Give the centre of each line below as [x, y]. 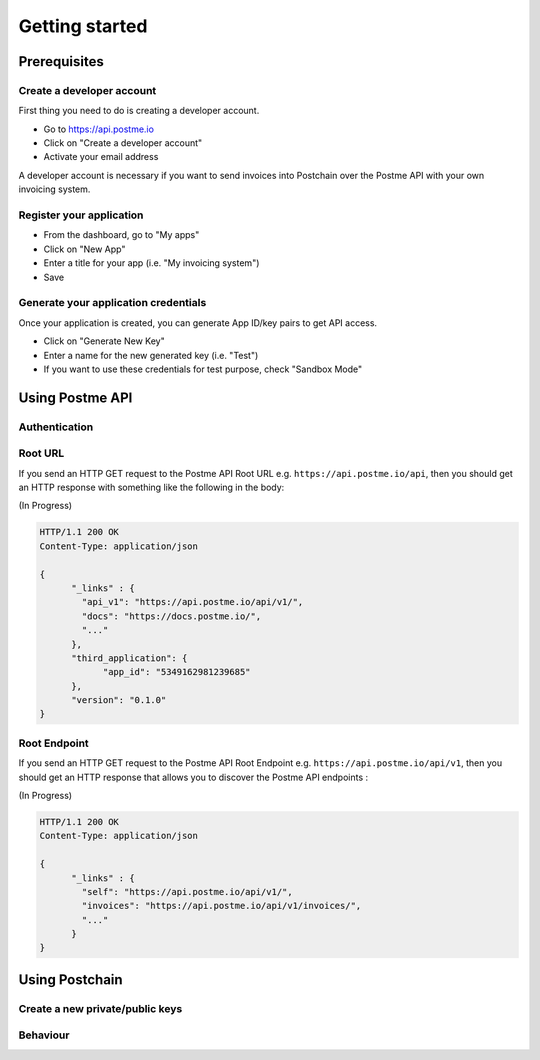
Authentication [56, 427]
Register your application [81, 215]
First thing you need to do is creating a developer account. [139, 111]
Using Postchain [71, 979]
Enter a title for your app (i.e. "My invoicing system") [151, 263]
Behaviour [44, 1035]
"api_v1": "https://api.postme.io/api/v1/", [192, 602]
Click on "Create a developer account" [123, 143]
